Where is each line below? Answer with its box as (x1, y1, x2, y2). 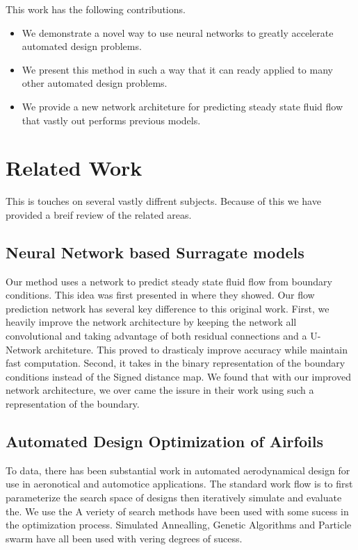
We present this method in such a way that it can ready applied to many (22, 62, 333, 76)
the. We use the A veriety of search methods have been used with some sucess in (6, 503, 349, 518)
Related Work (6, 153, 143, 182)
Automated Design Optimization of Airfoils (6, 431, 323, 451)
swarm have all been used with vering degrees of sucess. (6, 531, 243, 545)
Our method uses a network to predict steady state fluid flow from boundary (6, 274, 332, 288)
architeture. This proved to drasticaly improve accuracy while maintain (44, 342, 348, 356)
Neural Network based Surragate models (6, 241, 304, 262)
